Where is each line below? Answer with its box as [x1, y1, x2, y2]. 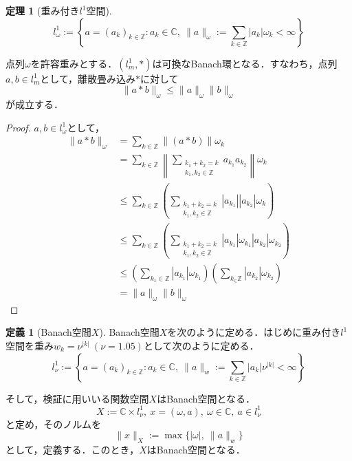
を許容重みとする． [30, 56, 118, 70]
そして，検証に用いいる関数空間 [5, 391, 149, 405]
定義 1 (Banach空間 [5, 325, 91, 339]
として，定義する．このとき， [5, 442, 140, 457]
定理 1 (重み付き [5, 3, 80, 17]
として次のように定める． [143, 339, 259, 353]
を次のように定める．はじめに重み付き [167, 325, 341, 339]
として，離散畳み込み [40, 71, 135, 85]
